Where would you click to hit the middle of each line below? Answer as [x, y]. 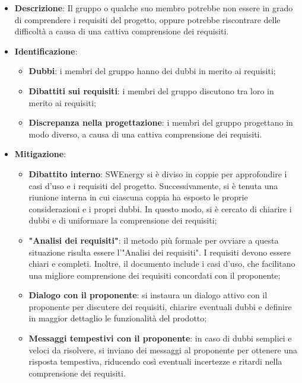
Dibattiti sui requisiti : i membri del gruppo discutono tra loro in [151, 90]
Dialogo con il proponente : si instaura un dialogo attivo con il [148, 295]
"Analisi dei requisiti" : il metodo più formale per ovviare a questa [154, 240]
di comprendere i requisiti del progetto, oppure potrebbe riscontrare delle [147, 19]
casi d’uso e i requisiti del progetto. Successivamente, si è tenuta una [153, 185]
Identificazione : [46, 51]
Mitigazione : [40, 154]
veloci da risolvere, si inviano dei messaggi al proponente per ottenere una [163, 350]
